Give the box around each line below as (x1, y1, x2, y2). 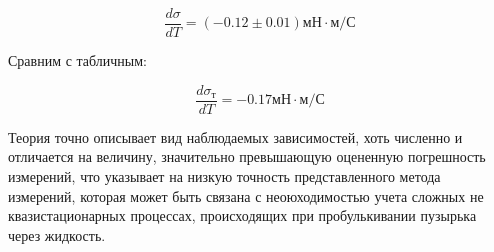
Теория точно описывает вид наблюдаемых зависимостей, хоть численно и (8, 126, 463, 147)
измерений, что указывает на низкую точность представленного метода (8, 165, 441, 186)
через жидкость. (8, 224, 106, 245)
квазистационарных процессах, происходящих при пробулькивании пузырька (8, 205, 477, 226)
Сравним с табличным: (8, 50, 147, 71)
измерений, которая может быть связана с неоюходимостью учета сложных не (8, 185, 484, 206)
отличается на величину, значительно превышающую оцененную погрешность (8, 146, 486, 167)
